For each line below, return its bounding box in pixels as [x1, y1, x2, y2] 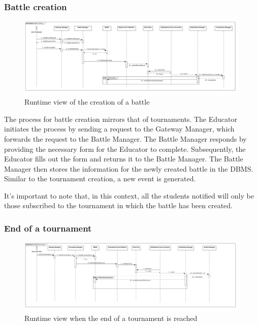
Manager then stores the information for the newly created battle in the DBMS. [4, 163, 253, 174]
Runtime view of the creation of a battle [24, 96, 150, 107]
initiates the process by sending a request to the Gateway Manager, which [4, 123, 235, 134]
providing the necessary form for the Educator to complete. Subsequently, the [4, 143, 246, 154]
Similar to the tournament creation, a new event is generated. [4, 173, 196, 184]
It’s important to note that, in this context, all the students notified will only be [4, 190, 254, 201]
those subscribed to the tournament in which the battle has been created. [4, 200, 233, 211]
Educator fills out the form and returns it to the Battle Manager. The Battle [4, 153, 243, 164]
